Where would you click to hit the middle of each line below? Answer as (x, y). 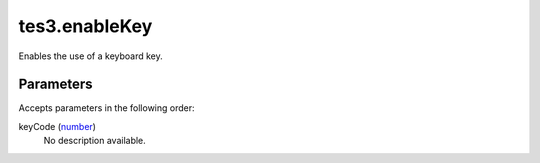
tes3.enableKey (85, 26)
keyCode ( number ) (57, 126)
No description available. (95, 141)
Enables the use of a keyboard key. (91, 56)
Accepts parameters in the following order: (106, 108)
